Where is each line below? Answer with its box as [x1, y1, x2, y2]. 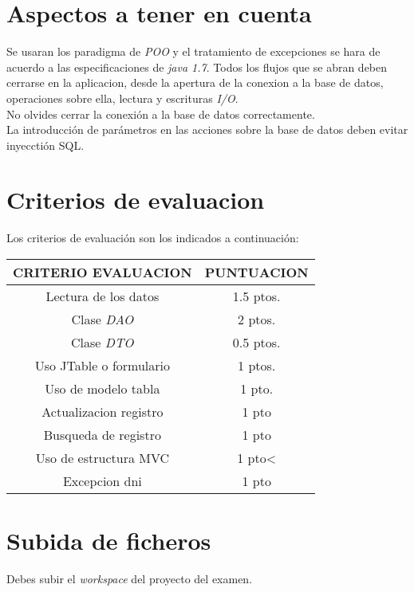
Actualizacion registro [41, 402, 164, 421]
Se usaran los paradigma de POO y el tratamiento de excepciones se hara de [6, 43, 380, 60]
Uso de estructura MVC [35, 449, 170, 467]
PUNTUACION [204, 263, 309, 281]
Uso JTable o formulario [34, 356, 170, 374]
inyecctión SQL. [6, 136, 85, 153]
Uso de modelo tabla [45, 379, 160, 398]
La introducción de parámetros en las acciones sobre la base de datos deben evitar [6, 121, 408, 138]
